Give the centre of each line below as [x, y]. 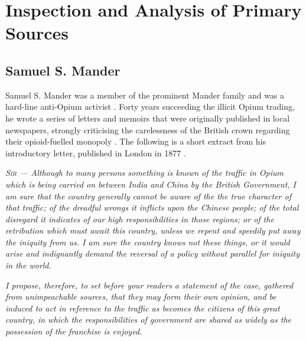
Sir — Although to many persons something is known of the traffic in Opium [144, 173]
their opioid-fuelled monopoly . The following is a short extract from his [136, 141]
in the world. [28, 265]
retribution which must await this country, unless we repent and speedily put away [153, 230]
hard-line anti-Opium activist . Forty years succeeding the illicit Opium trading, [150, 106]
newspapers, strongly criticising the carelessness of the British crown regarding [148, 129]
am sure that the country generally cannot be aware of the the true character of [148, 196]
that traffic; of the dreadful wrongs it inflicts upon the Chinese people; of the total [152, 207]
